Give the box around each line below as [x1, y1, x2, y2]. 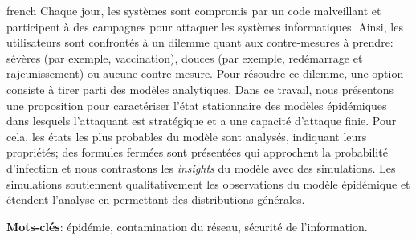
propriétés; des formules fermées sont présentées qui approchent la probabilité [6, 144, 388, 161]
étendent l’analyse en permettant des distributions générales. [6, 191, 305, 208]
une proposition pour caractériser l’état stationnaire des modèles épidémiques [6, 96, 387, 113]
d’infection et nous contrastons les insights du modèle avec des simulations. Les [6, 159, 396, 176]
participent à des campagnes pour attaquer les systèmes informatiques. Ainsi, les [6, 18, 403, 35]
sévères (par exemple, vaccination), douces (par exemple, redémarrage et [6, 49, 363, 66]
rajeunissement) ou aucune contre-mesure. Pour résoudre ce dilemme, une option [6, 65, 404, 82]
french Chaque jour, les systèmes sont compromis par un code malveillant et [6, 2, 381, 18]
